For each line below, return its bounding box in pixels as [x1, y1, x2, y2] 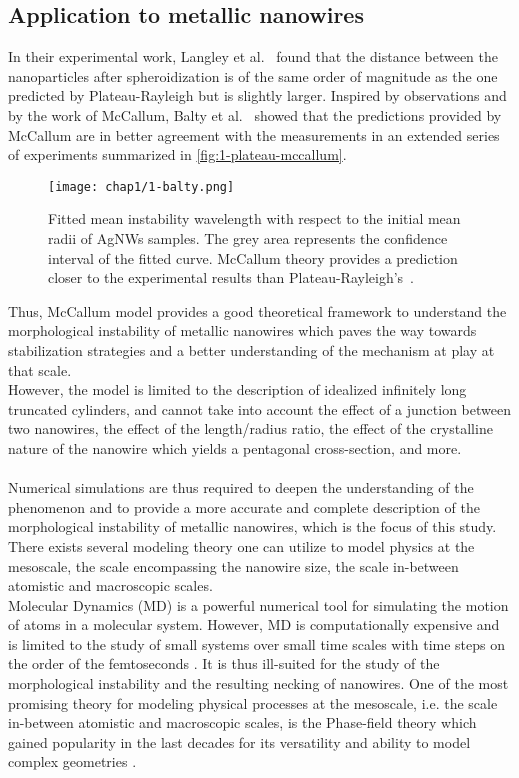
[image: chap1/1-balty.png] [48, 179, 235, 194]
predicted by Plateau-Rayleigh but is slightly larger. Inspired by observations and [8, 85, 507, 106]
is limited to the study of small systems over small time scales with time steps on [8, 633, 505, 654]
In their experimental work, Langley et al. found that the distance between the [8, 46, 499, 67]
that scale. [8, 359, 72, 380]
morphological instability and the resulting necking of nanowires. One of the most [8, 673, 509, 694]
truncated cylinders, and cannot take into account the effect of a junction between [8, 398, 511, 419]
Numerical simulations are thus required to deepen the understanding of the [8, 477, 474, 498]
